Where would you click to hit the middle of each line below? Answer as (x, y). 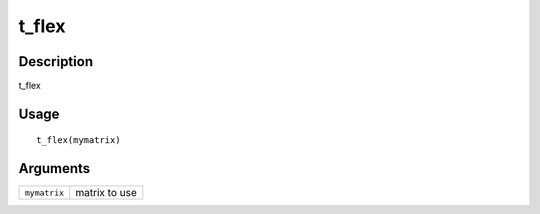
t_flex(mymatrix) (78, 140)
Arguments (54, 168)
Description (56, 61)
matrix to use (106, 193)
